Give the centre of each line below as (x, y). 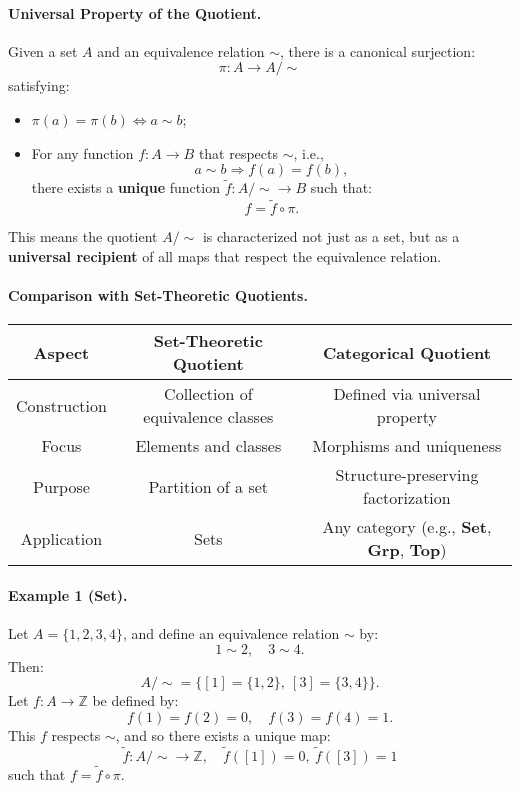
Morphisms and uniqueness (407, 446)
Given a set (43, 50)
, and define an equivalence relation (231, 632)
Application (61, 538)
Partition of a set (208, 486)
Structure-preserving (407, 475)
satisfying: (39, 85)
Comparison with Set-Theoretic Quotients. (158, 294)
